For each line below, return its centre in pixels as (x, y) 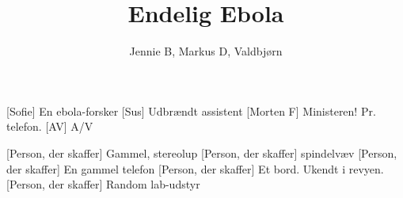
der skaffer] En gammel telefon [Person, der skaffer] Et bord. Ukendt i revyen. (195, 168)
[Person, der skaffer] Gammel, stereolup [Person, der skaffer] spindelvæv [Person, (202, 152)
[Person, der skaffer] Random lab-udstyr (103, 184)
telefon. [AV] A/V (50, 126)
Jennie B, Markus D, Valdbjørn (206, 51)
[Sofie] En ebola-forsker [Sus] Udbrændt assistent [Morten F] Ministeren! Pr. (191, 110)
